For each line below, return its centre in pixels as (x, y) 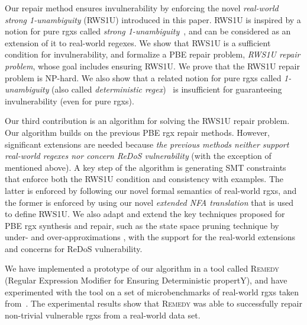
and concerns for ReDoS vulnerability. (74, 248)
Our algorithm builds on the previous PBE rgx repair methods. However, (137, 132)
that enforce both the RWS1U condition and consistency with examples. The (144, 179)
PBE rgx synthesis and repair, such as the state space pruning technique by (142, 225)
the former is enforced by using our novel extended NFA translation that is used (149, 202)
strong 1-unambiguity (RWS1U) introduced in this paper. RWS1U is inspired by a (153, 19)
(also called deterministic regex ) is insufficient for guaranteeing (167, 89)
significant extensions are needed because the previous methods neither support (147, 144)
